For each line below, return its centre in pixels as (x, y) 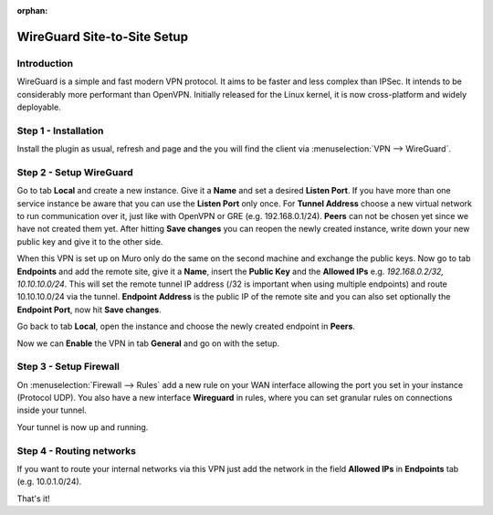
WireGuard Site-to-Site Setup (103, 37)
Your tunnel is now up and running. (83, 427)
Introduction (45, 63)
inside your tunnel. (52, 410)
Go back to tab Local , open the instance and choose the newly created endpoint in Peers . (186, 326)
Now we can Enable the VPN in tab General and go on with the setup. (148, 343)
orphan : (32, 11)
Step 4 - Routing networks (77, 450)
